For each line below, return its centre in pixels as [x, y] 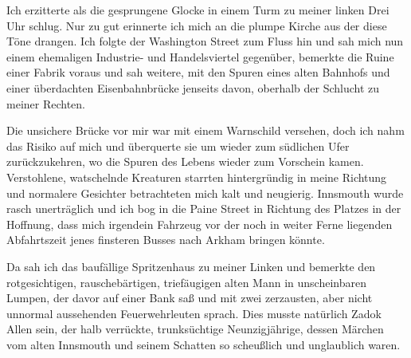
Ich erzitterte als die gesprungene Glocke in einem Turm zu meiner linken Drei [198, 10]
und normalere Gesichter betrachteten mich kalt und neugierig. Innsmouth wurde [205, 193]
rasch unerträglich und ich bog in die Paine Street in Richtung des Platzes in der [204, 209]
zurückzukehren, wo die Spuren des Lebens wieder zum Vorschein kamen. [185, 161]
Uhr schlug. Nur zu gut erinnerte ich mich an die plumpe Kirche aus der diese [197, 25]
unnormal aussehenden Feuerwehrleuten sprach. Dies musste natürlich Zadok [194, 313]
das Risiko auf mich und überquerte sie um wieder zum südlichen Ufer [178, 146]
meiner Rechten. [46, 103]
